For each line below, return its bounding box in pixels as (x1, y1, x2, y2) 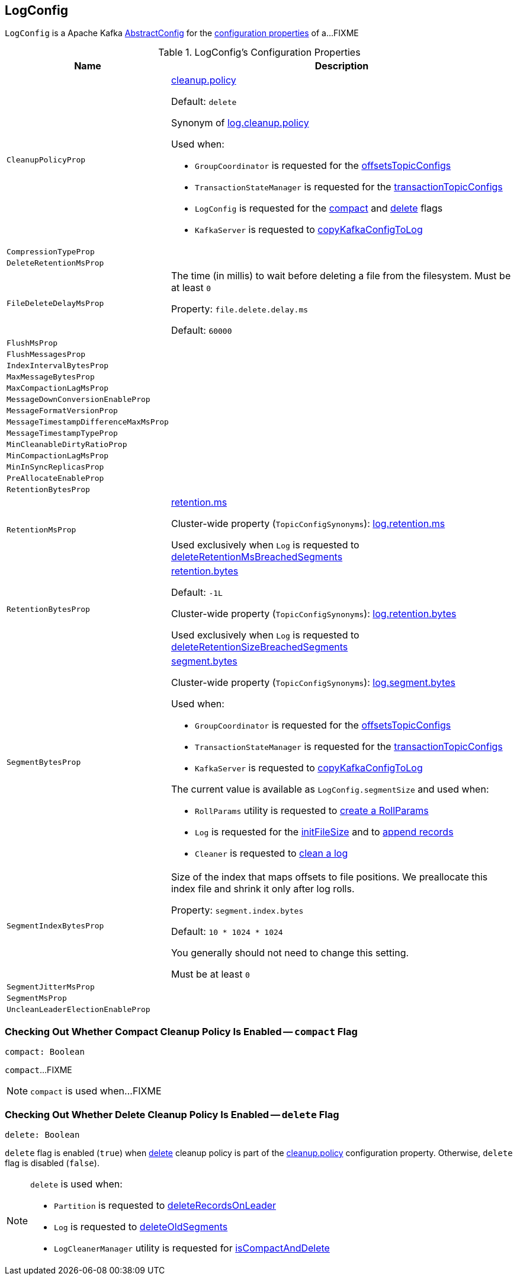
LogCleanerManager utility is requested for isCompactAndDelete (54, 1241, 330, 1254)
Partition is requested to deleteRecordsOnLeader (54, 1199, 277, 1211)
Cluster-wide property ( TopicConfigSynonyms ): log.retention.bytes (171, 608, 457, 620)
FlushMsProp (7, 339, 58, 348)
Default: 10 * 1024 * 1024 (171, 925, 283, 938)
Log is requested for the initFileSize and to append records (194, 826, 454, 838)
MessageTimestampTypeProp (7, 429, 118, 438)
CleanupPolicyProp (7, 155, 86, 164)
